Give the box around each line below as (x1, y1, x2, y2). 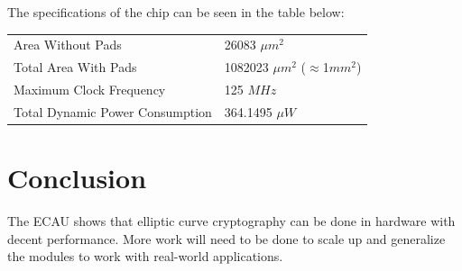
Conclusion (7, 159, 147, 196)
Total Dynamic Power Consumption (14, 102, 212, 121)
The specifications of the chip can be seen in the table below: (7, 3, 345, 21)
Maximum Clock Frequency (14, 80, 166, 99)
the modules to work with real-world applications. (7, 247, 283, 266)
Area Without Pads (14, 35, 122, 54)
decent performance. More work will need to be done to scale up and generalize (7, 229, 446, 248)
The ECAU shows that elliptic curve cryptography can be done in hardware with (7, 212, 456, 230)
